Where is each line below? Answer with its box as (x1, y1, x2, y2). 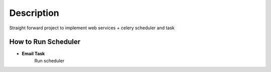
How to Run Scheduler (9, 38, 81, 46)
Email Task (22, 51, 45, 57)
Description (9, 7, 60, 18)
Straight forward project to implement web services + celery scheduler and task (9, 25, 175, 31)
